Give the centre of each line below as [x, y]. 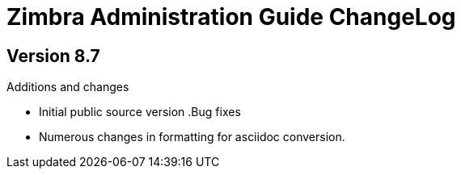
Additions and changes [68, 87]
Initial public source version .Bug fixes [140, 112]
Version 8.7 [53, 56]
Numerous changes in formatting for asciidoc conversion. [192, 137]
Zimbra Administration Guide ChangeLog [231, 17]
